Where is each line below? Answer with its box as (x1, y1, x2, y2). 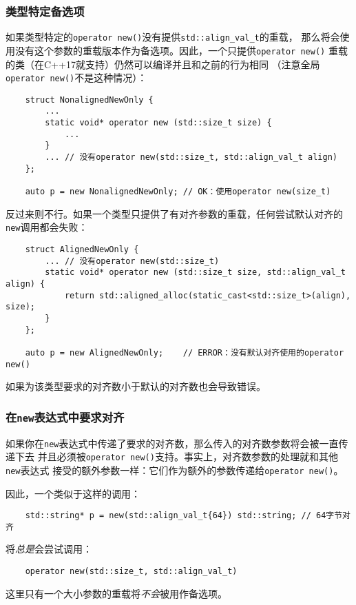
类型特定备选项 (6, 2, 85, 19)
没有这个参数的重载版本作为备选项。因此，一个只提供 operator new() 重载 (14, 43, 348, 57)
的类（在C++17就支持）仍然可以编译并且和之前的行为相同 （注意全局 (6, 57, 320, 71)
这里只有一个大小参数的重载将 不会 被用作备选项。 (6, 586, 227, 600)
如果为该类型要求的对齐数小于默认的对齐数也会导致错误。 (6, 379, 266, 393)
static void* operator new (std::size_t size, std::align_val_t (45, 267, 346, 278)
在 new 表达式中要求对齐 (6, 408, 125, 425)
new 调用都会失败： (6, 220, 88, 234)
